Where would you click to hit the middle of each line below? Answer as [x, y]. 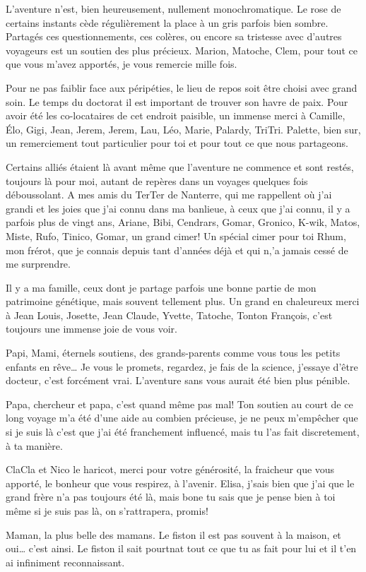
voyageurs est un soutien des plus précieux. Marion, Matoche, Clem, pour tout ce [182, 50]
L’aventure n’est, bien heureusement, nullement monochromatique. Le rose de [173, 8]
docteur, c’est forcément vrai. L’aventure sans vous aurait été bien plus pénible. [178, 380]
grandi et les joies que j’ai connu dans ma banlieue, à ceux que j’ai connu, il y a [178, 208]
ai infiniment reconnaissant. [65, 562]
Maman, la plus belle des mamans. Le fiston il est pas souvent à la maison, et [173, 534]
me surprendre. [38, 264]
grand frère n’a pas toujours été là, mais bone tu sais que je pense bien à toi [171, 497]
